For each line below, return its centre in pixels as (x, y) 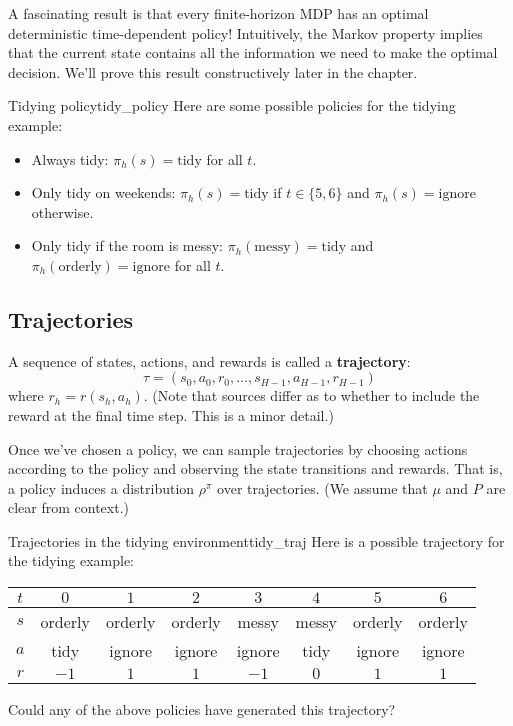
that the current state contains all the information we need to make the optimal (253, 52)
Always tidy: (70, 158)
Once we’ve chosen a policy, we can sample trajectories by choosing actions (238, 448)
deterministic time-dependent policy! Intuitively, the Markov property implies (245, 32)
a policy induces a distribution (101, 487)
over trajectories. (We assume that (322, 487)
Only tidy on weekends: (103, 192)
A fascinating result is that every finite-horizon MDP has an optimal (218, 13)
